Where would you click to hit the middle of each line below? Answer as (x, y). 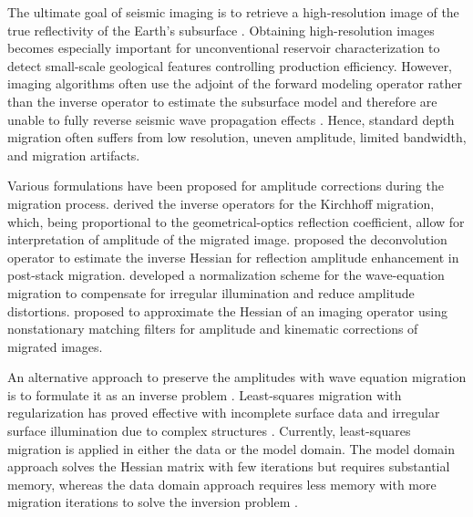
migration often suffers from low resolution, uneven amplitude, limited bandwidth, (237, 137)
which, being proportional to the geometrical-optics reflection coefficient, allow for (236, 221)
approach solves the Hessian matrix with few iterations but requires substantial (229, 466)
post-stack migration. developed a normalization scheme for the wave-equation (226, 275)
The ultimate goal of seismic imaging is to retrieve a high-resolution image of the (233, 12)
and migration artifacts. (74, 155)
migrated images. (55, 346)
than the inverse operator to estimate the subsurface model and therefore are (222, 101)
